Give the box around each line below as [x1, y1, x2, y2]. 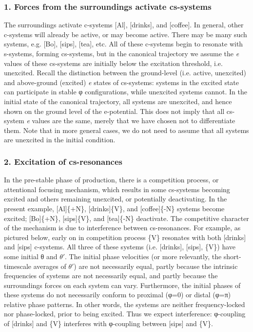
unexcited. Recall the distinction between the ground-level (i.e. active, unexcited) [4, 67, 246, 78]
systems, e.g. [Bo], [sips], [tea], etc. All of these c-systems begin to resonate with [4, 39, 243, 49]
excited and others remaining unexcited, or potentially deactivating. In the [4, 194, 227, 204]
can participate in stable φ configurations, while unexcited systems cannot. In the [4, 87, 247, 97]
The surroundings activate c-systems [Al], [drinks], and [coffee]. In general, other [4, 20, 244, 30]
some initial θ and [4, 251, 58, 261]
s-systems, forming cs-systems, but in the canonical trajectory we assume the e [4, 48, 239, 58]
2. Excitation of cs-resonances [4, 155, 123, 167]
